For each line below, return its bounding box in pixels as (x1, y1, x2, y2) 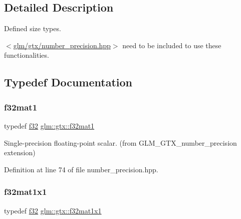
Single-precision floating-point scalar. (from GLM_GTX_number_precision (4, 137, 237, 148)
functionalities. (4, 50, 49, 60)
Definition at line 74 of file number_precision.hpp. (4, 164, 158, 174)
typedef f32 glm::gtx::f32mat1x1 (4, 205, 102, 215)
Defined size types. (4, 23, 61, 34)
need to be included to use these (122, 40, 221, 50)
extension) (4, 147, 36, 158)
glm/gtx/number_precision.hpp (13, 40, 111, 50)
